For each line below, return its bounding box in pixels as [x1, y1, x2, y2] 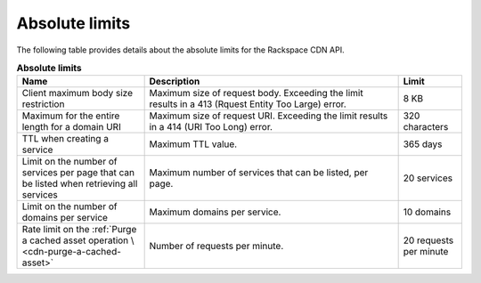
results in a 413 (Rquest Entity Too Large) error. [149, 98, 346, 110]
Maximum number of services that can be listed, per [149, 166, 369, 179]
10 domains [403, 206, 452, 218]
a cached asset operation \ [21, 234, 135, 247]
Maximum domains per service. [149, 206, 281, 218]
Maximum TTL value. [149, 138, 238, 150]
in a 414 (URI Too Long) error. [149, 121, 273, 133]
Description [149, 76, 200, 88]
